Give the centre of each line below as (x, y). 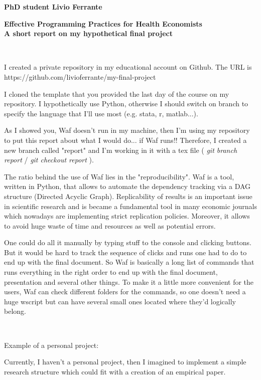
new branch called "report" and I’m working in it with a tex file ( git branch (121, 150)
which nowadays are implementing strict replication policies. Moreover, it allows (127, 216)
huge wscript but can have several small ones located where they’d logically (120, 301)
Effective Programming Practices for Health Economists (103, 23)
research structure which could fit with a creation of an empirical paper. (115, 371)
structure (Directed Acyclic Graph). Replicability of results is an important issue (128, 196)
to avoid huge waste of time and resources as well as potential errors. (110, 225)
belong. (15, 311)
